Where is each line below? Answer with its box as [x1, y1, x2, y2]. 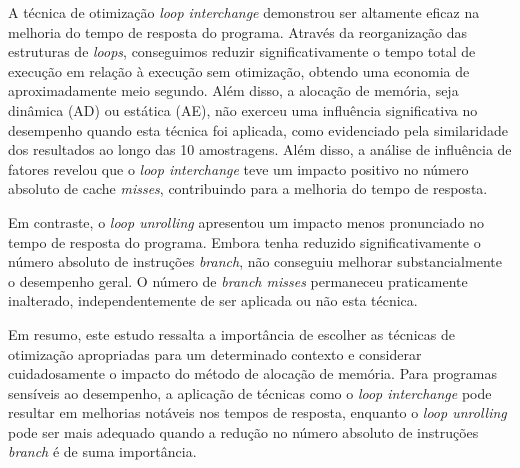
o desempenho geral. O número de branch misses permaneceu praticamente [8, 270, 468, 291]
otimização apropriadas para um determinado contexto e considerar [8, 343, 422, 364]
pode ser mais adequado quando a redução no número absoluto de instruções [8, 421, 479, 442]
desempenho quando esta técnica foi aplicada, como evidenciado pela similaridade [8, 119, 508, 140]
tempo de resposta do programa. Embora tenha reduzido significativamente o [8, 231, 481, 252]
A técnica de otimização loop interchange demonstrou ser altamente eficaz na [8, 2, 480, 22]
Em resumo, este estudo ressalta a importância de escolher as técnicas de [8, 323, 455, 344]
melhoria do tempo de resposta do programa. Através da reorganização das [8, 21, 468, 42]
